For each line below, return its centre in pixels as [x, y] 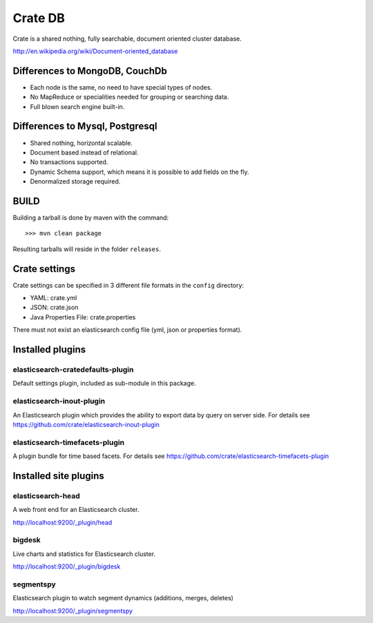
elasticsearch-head [47, 495]
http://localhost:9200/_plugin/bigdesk [67, 566]
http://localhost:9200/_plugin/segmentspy [73, 611]
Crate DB [39, 18]
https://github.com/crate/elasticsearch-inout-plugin [86, 424]
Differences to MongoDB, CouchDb [90, 71]
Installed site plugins [59, 476]
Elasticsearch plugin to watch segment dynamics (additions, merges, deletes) [123, 598]
